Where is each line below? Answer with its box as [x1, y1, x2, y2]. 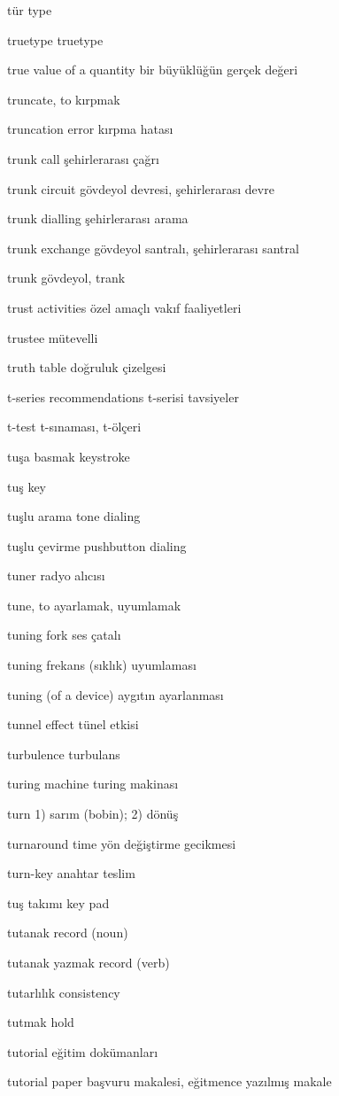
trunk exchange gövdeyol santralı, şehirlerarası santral [7, 238, 299, 257]
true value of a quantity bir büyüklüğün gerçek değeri [7, 60, 298, 79]
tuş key [7, 477, 47, 495]
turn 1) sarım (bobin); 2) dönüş [7, 805, 179, 823]
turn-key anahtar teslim [7, 864, 135, 882]
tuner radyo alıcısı [7, 566, 105, 585]
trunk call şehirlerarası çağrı [7, 149, 159, 167]
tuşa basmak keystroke [7, 447, 130, 465]
